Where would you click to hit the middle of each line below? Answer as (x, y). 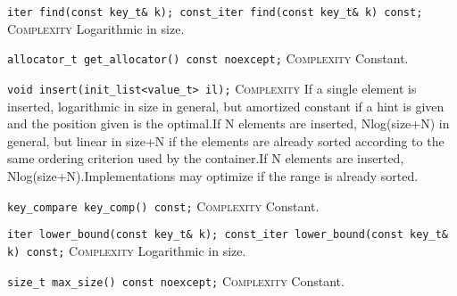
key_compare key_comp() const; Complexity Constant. (163, 206)
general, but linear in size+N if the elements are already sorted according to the (226, 140)
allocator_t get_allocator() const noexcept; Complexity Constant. (208, 58)
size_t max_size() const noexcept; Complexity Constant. (176, 280)
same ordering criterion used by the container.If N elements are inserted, (206, 158)
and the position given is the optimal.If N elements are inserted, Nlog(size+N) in (228, 123)
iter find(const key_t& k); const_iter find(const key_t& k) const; (215, 12)
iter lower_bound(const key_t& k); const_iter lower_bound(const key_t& (228, 235)
